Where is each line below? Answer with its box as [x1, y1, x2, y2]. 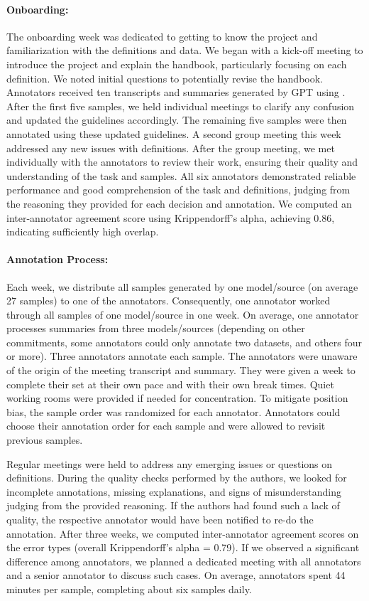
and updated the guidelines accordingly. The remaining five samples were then [6, 112, 347, 127]
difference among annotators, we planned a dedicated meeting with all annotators [6, 553, 361, 568]
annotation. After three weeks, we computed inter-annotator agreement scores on [6, 526, 359, 541]
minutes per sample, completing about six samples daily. [6, 581, 252, 596]
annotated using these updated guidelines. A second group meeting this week [6, 126, 341, 141]
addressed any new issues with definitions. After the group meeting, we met [6, 140, 335, 155]
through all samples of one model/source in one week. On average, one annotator [6, 307, 359, 321]
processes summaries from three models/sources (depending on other [6, 321, 305, 336]
